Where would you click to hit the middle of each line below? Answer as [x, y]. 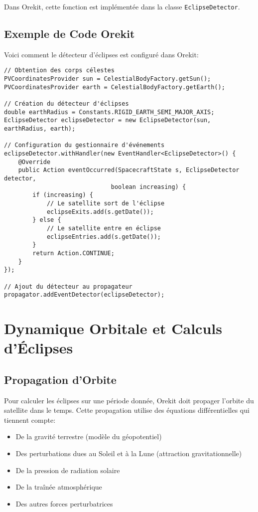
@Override [34, 162]
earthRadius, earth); [40, 129]
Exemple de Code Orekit [69, 34]
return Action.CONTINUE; [73, 253]
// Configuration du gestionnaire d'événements [84, 145]
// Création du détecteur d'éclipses [66, 104]
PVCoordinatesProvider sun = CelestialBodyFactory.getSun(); [108, 79]
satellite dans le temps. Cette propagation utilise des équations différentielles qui [127, 410]
